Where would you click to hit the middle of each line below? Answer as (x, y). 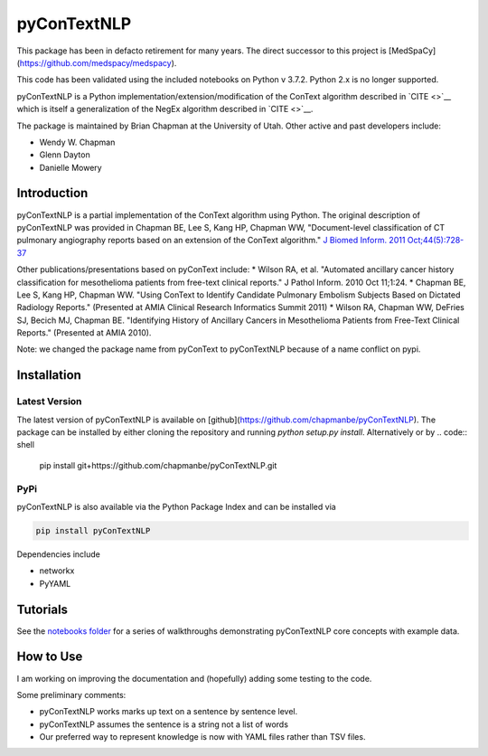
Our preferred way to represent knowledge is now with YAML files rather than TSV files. (202, 737)
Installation (49, 375)
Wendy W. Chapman (77, 142)
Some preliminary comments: (71, 695)
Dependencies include (59, 554)
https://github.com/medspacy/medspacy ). (98, 62)
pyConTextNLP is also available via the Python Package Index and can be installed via (176, 506)
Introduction (52, 193)
